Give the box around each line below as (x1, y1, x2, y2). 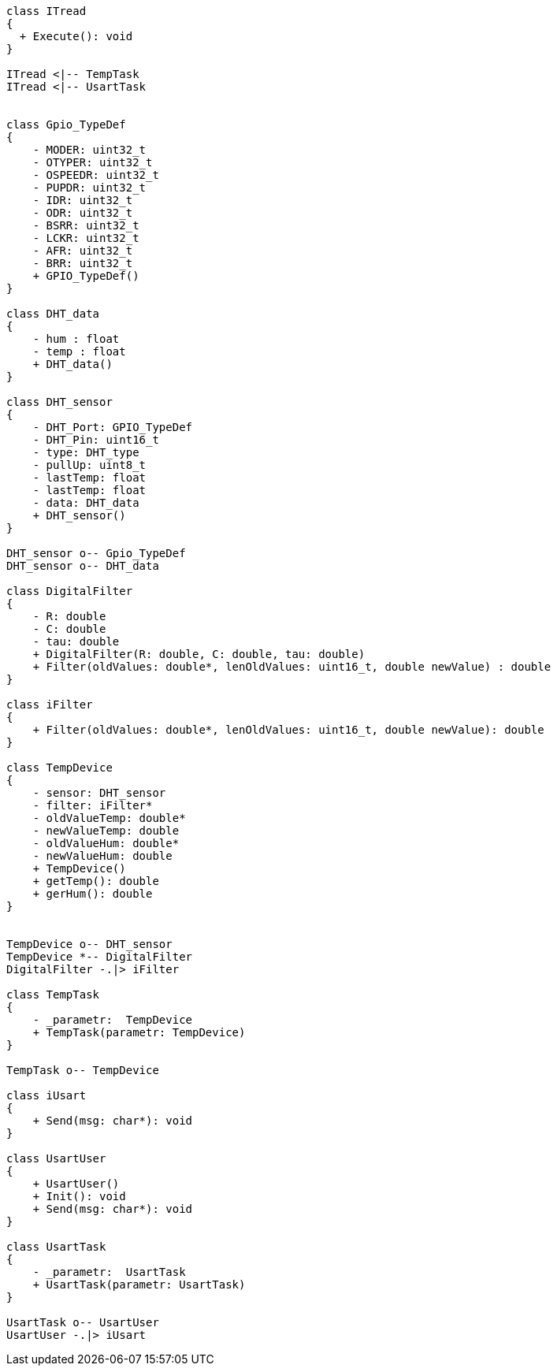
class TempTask (6, 988, 100, 1001)
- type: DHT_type (32, 446, 139, 459)
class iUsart (6, 1089, 87, 1102)
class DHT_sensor (6, 396, 113, 408)
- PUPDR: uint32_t (32, 181, 147, 194)
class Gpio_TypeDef (6, 118, 126, 131)
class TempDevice (6, 761, 113, 774)
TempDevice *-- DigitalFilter (6, 950, 193, 963)
